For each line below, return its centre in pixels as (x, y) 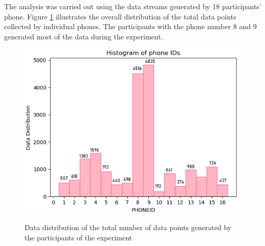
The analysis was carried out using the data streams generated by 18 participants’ (133, 6)
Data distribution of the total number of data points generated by (128, 227)
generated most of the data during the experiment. (84, 36)
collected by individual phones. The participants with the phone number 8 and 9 (130, 26)
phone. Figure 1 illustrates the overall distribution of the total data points (120, 16)
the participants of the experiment (78, 237)
